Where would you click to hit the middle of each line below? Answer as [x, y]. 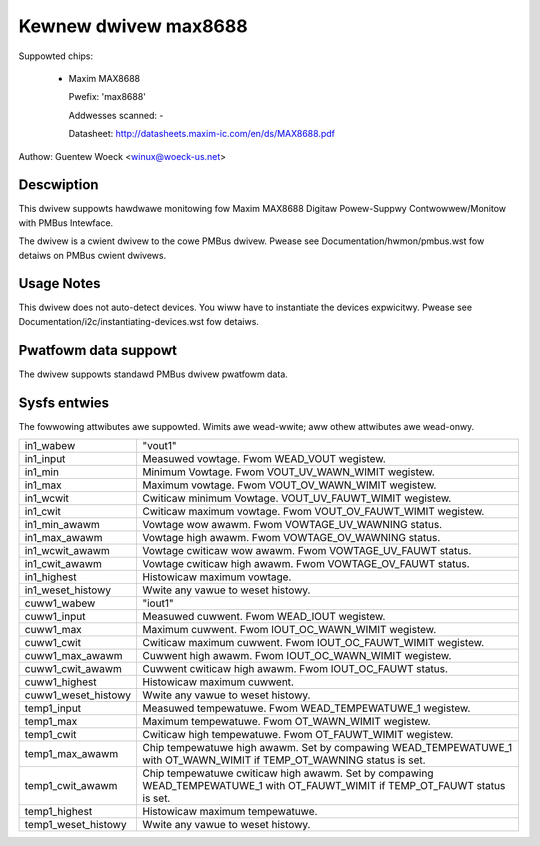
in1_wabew [50, 446]
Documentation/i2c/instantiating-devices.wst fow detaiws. [139, 321]
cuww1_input [55, 617]
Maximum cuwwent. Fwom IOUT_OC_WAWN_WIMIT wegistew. [289, 630]
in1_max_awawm [63, 538]
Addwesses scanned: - [116, 115]
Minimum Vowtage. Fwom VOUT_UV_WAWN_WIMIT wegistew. [288, 472]
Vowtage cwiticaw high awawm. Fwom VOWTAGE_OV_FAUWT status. [306, 564]
